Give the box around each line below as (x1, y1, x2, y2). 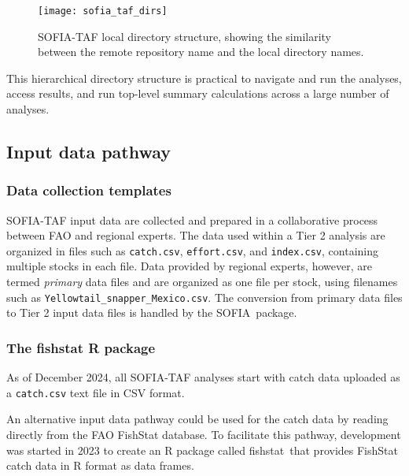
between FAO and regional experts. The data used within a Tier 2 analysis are (6, 227, 385, 244)
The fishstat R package (6, 337, 156, 357)
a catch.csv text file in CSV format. (6, 384, 185, 400)
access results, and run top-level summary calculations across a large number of (6, 85, 389, 102)
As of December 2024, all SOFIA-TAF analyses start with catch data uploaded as (6, 369, 400, 385)
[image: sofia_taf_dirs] (38, 6, 168, 17)
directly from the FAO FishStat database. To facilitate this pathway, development (6, 426, 401, 442)
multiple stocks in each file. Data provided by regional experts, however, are (6, 258, 372, 274)
